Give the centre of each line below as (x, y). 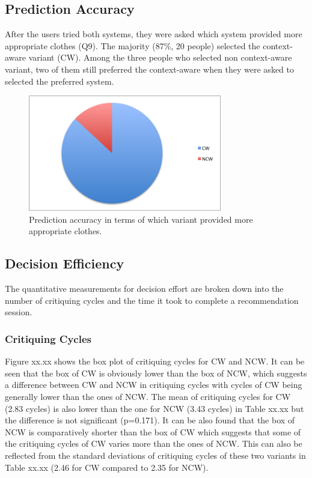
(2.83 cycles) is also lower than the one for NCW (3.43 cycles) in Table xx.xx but (154, 408)
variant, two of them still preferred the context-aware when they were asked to (149, 69)
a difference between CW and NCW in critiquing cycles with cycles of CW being (154, 385)
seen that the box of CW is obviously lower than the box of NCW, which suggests (156, 373)
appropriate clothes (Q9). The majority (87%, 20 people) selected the (133, 45)
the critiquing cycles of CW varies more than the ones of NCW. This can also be (154, 443)
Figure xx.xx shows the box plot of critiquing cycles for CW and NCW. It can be (155, 361)
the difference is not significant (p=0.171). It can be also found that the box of (150, 420)
